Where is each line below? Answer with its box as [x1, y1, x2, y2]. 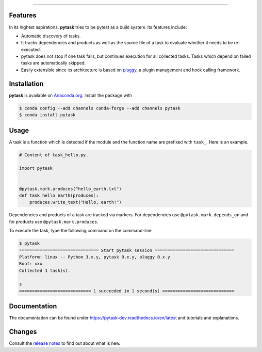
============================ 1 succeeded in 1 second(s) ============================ [19, 288, 234, 293]
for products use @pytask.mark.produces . [9, 219, 98, 224]
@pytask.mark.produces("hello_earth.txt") [19, 186, 122, 192]
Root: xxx [19, 261, 43, 267]
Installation [9, 80, 44, 88]
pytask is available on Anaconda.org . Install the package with [9, 92, 132, 98]
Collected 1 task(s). [19, 268, 71, 273]
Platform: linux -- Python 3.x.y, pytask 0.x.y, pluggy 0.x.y [19, 254, 170, 259]
